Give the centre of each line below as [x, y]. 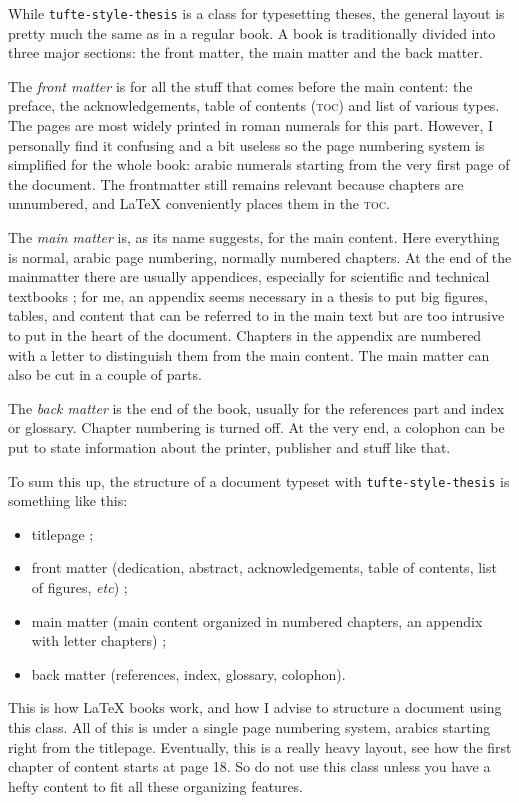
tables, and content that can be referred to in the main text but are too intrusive [256, 315]
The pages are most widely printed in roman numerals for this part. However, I [251, 125]
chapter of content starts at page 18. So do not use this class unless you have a [249, 766]
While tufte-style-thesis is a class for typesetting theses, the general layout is [256, 13]
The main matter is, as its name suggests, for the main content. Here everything [254, 237]
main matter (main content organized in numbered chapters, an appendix [257, 620]
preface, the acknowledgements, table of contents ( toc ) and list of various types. [254, 105]
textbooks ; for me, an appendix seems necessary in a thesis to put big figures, [248, 295]
